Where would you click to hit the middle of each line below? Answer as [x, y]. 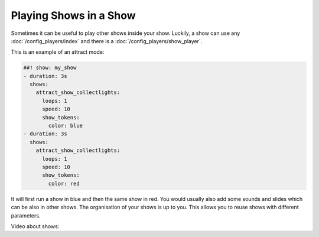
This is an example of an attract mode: [58, 52]
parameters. [26, 215]
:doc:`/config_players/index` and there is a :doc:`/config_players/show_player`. [107, 41]
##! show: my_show [50, 68]
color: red [64, 184]
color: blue [65, 126]
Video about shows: [35, 226]
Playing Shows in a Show [73, 15]
